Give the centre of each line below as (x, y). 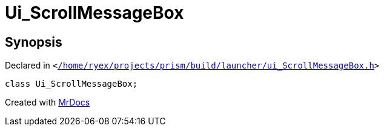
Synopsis (34, 42)
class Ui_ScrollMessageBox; (71, 84)
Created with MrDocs (48, 102)
